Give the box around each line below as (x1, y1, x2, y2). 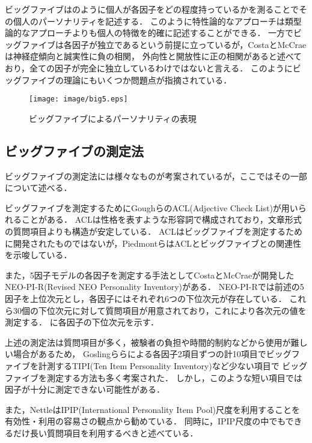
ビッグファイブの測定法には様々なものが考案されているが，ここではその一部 (5, 169, 307, 182)
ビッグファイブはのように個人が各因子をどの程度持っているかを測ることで (5, 3, 299, 15)
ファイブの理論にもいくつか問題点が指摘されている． (21, 73, 232, 86)
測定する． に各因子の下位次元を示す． (5, 316, 159, 328)
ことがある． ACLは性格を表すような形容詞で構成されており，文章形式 (21, 213, 302, 226)
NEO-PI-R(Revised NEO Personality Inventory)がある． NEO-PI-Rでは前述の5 (5, 280, 304, 293)
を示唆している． (5, 249, 72, 261)
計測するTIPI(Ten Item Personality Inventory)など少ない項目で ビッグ (38, 359, 308, 372)
